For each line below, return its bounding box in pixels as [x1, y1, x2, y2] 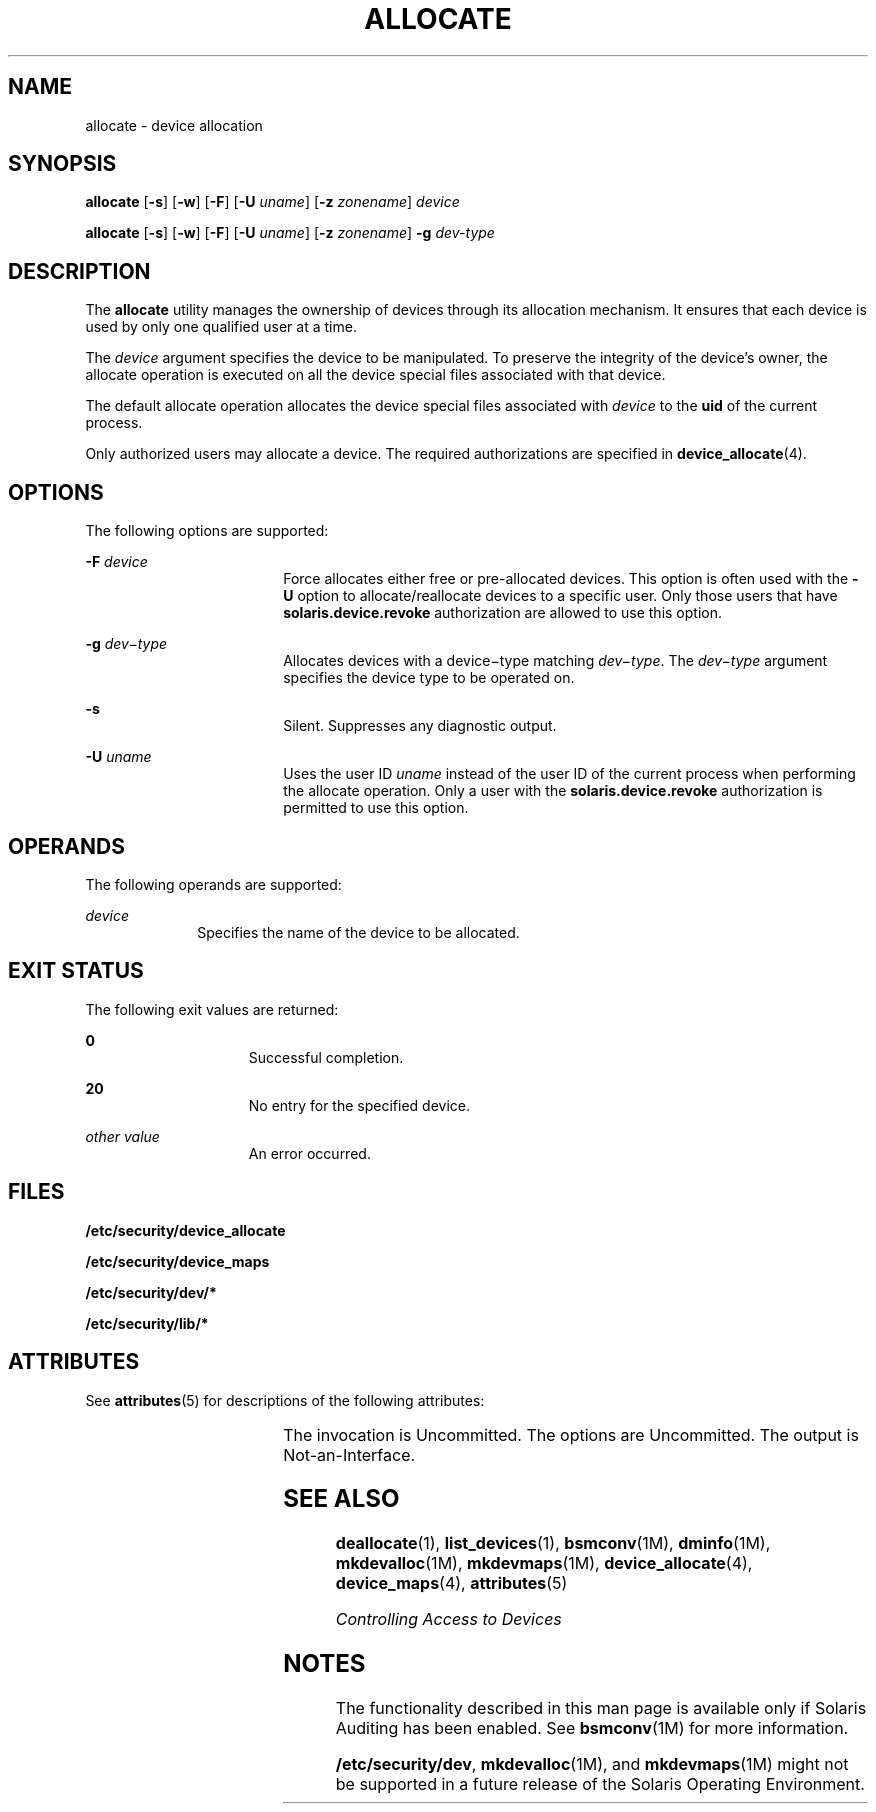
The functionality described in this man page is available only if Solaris [335, 1698, 867, 1719]
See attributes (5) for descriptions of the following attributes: [85, 1391, 485, 1409]
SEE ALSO [283, 1484, 400, 1514]
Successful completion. [248, 1048, 404, 1066]
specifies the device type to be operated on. [283, 669, 575, 687]
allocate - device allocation [85, 116, 263, 134]
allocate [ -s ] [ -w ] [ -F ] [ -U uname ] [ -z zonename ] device [85, 193, 460, 211]
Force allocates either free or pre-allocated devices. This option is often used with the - [283, 570, 859, 588]
